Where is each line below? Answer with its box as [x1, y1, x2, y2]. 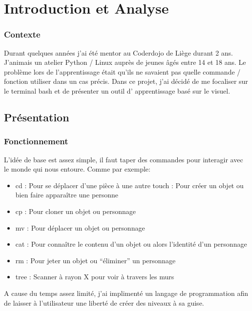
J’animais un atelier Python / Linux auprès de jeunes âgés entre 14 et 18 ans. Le [4, 57, 246, 67]
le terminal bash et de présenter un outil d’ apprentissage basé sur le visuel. [4, 85, 231, 96]
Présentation [4, 109, 69, 124]
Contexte [4, 28, 41, 40]
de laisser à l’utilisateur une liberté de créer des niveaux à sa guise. [4, 297, 204, 308]
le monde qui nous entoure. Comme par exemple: [4, 164, 150, 174]
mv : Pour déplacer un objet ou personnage [15, 222, 145, 233]
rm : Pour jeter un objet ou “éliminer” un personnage [15, 255, 176, 265]
